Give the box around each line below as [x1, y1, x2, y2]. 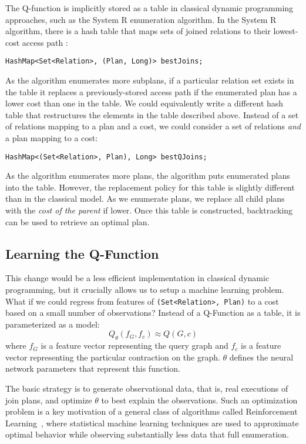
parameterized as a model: [5, 318, 100, 330]
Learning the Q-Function [5, 244, 159, 262]
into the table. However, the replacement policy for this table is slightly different [5, 181, 295, 193]
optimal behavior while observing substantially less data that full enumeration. [5, 428, 289, 440]
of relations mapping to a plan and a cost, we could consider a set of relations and [5, 120, 301, 132]
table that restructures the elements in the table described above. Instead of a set [5, 108, 299, 121]
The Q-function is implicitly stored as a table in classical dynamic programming [5, 2, 294, 14]
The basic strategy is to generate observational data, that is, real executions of [5, 382, 288, 395]
